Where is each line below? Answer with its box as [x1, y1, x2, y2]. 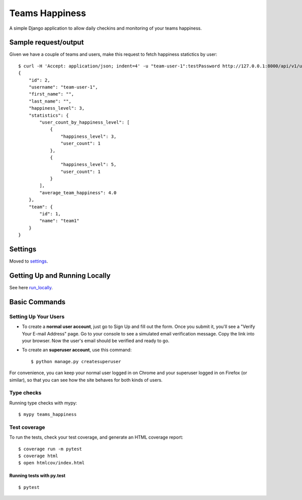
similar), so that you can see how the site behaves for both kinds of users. [9, 377, 163, 383]
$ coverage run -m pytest [18, 446, 83, 452]
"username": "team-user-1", [28, 85, 98, 90]
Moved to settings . [9, 258, 48, 264]
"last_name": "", [28, 98, 71, 104]
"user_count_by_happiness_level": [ [39, 119, 130, 125]
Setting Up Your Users [9, 313, 65, 320]
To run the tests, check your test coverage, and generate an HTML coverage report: [9, 434, 184, 440]
